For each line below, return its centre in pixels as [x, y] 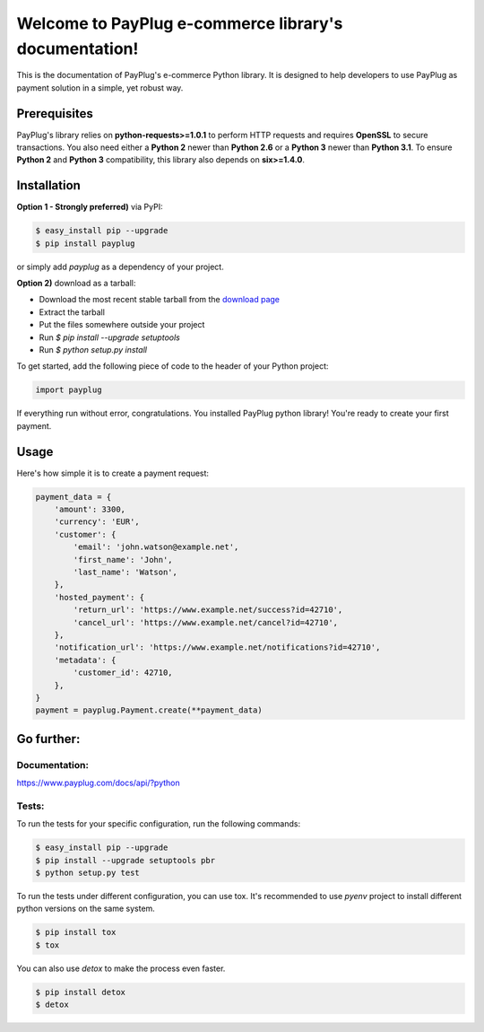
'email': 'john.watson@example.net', [156, 547]
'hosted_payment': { [99, 597]
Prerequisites [55, 114]
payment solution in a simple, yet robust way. [100, 87]
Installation [48, 185]
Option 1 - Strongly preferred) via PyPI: [90, 207]
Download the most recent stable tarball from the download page [160, 300]
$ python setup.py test [88, 872]
